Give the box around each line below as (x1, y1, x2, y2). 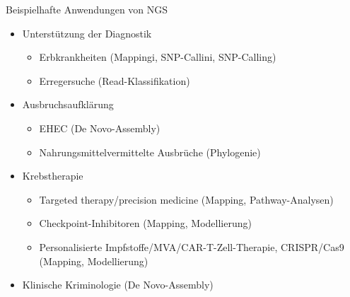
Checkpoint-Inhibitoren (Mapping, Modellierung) (39, 216, 252, 231)
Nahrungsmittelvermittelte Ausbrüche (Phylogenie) (39, 144, 261, 159)
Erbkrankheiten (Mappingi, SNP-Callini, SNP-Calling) (39, 49, 276, 64)
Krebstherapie (22, 168, 83, 183)
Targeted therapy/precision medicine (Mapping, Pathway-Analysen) (39, 192, 334, 206)
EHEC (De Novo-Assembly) (39, 120, 161, 135)
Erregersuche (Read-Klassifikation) (39, 73, 190, 88)
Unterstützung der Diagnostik (22, 25, 152, 40)
